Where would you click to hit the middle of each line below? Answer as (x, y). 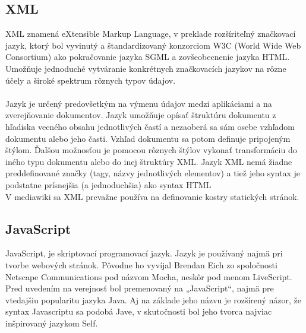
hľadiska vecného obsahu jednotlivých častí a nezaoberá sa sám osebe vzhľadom (150, 126)
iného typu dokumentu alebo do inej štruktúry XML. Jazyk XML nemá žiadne (149, 161)
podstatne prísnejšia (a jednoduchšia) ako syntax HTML (108, 184)
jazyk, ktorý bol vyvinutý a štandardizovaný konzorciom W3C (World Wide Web (153, 45)
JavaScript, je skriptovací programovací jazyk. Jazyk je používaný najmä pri (144, 253)
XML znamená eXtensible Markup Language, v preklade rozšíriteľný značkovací (151, 34)
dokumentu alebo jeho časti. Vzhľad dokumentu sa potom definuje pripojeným (148, 138)
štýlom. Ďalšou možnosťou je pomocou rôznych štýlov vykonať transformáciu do (151, 150)
